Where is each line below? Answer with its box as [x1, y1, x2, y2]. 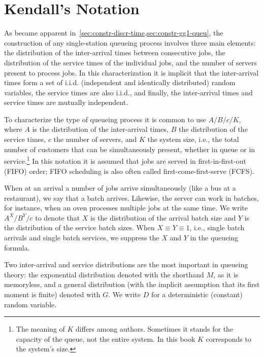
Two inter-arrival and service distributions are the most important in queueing [4, 259, 248, 270]
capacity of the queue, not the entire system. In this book [16, 333, 195, 344]
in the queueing [190, 232, 239, 243]
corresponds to [206, 333, 251, 344]
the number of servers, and [53, 134, 137, 145]
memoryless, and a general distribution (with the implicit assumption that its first [4, 279, 260, 290]
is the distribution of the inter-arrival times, [32, 124, 169, 134]
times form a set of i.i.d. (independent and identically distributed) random [4, 77, 236, 88]
